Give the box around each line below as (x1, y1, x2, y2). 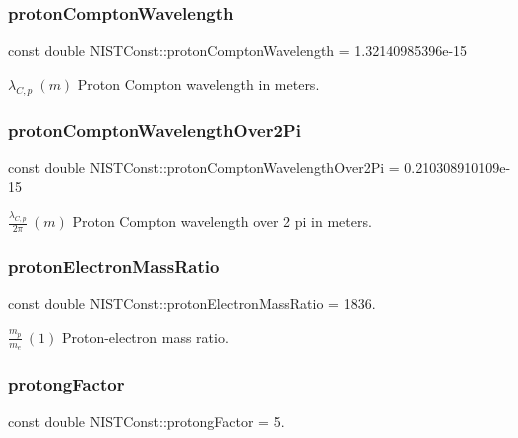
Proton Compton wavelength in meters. (77, 73, 320, 94)
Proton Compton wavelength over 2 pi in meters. (72, 211, 372, 232)
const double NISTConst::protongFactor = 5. (8, 411, 285, 432)
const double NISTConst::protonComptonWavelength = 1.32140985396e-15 (8, 40, 468, 61)
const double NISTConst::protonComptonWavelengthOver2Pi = (8, 156, 400, 177)
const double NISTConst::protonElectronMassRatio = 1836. (8, 293, 376, 314)
